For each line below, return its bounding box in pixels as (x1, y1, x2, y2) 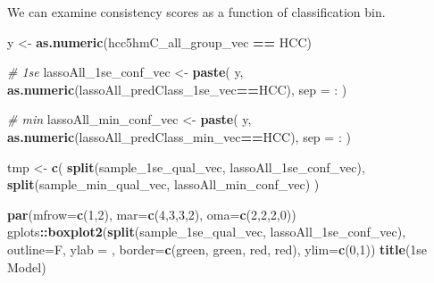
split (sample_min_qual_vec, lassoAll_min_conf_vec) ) (7, 175, 320, 194)
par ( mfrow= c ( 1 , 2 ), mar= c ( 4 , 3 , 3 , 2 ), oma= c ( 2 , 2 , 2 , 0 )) (7, 204, 296, 223)
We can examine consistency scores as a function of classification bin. (7, 3, 386, 21)
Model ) (7, 257, 46, 276)
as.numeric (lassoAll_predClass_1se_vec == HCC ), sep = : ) (7, 79, 347, 98)
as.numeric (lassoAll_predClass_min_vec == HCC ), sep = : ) (7, 127, 351, 146)
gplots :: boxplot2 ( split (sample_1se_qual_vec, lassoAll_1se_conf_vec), (7, 222, 406, 241)
